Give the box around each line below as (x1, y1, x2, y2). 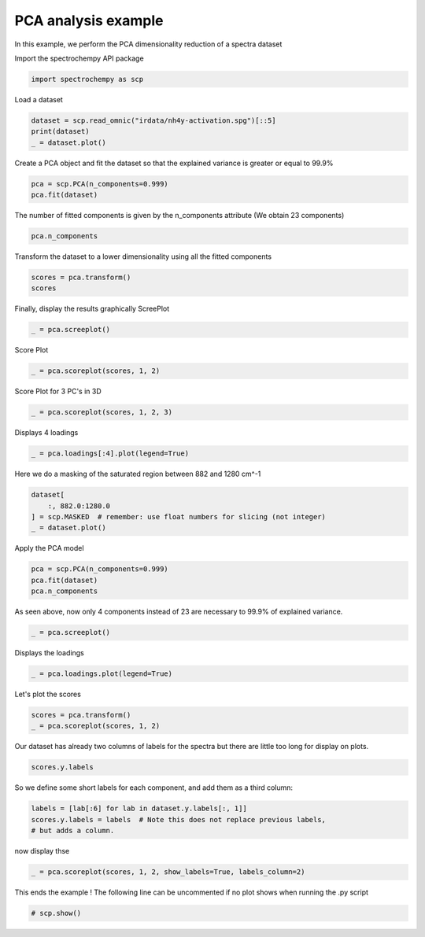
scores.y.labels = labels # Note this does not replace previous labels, (31, 815, 327, 824)
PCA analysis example (14, 12, 164, 29)
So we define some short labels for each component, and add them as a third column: (14, 783, 294, 792)
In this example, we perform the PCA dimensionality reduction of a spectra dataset (14, 39, 283, 49)
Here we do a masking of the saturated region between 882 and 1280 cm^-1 (14, 469, 261, 479)
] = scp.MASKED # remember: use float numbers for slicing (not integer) (31, 512, 327, 521)
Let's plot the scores (14, 689, 82, 699)
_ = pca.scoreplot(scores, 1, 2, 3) (31, 408, 173, 417)
